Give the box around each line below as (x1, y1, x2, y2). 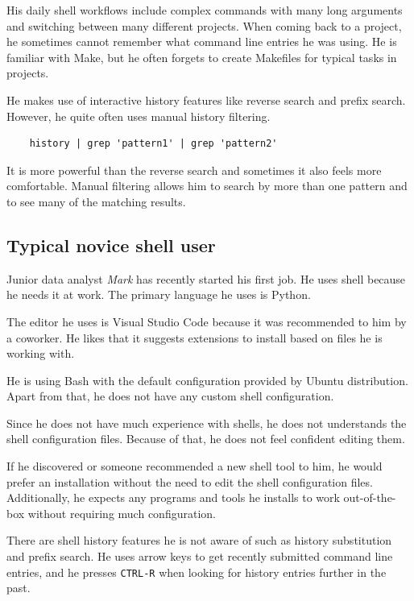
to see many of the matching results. (6, 193, 186, 209)
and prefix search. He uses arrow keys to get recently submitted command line (6, 548, 393, 565)
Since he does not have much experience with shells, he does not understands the (6, 414, 407, 431)
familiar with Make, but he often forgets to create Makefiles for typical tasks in (6, 48, 397, 65)
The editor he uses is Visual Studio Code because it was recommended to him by (6, 313, 407, 330)
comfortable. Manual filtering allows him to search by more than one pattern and (6, 177, 408, 194)
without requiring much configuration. (27, 504, 216, 521)
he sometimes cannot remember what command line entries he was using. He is (6, 33, 397, 50)
